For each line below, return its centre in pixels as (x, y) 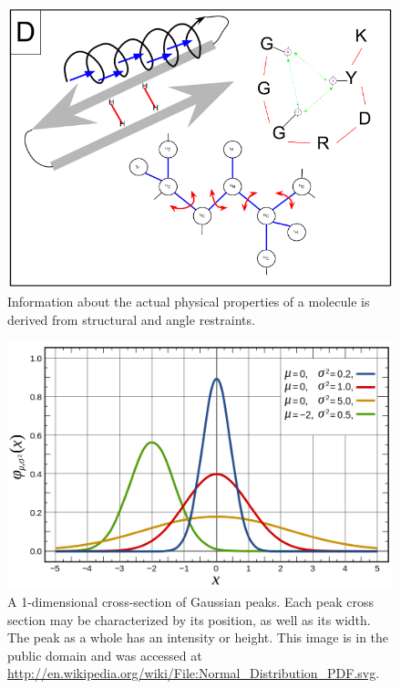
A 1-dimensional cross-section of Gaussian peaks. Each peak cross (190, 602)
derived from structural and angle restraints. (131, 319)
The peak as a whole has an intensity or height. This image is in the (198, 637)
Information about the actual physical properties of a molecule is (189, 302)
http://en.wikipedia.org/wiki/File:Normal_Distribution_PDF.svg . (194, 673)
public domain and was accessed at (105, 655)
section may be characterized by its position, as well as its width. (189, 619)
